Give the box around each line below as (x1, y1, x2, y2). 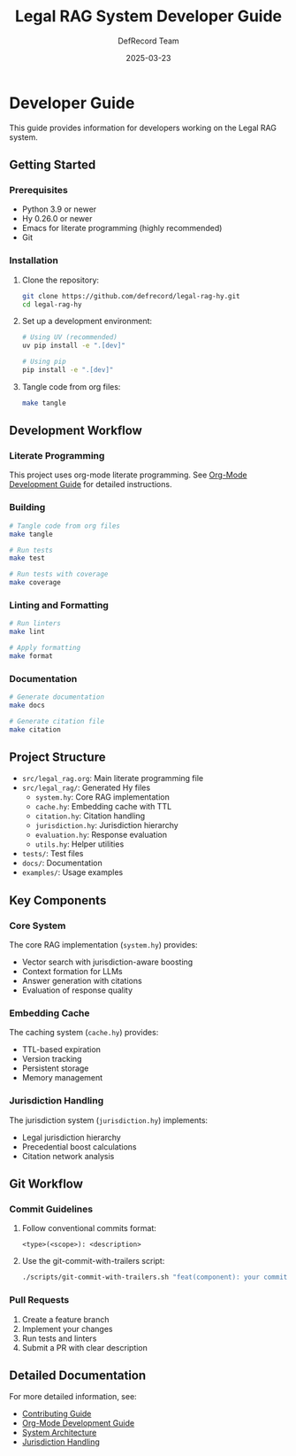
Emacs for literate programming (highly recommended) (21, 223, 223, 234)
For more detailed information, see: (9, 1391, 137, 1402)
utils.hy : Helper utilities (34, 839, 125, 849)
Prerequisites (9, 184, 68, 196)
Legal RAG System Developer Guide (14, 6, 283, 27)
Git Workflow (9, 1176, 84, 1192)
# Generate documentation (9, 693, 104, 701)
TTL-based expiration (21, 1044, 102, 1055)
